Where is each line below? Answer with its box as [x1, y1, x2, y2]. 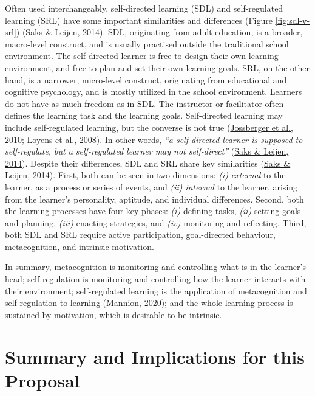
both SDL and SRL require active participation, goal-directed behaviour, [5, 228, 276, 241]
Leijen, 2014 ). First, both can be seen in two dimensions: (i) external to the [5, 168, 286, 181]
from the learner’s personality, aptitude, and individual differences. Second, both [5, 192, 304, 205]
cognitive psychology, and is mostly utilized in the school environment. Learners [5, 85, 302, 98]
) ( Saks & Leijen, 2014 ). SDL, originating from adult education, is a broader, [16, 26, 303, 38]
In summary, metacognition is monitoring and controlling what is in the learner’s [5, 260, 306, 273]
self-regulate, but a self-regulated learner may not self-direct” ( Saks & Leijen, [5, 145, 289, 158]
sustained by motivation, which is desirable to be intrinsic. [5, 308, 222, 321]
